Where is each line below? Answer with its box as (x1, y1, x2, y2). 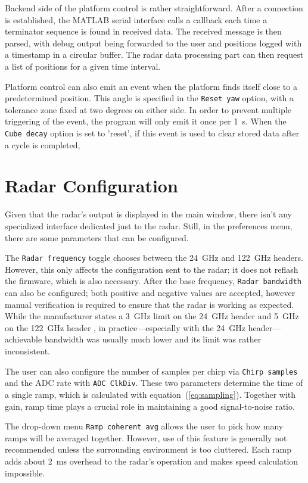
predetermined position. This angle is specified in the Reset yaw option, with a (5, 92, 294, 104)
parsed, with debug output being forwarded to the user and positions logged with (5, 36, 302, 49)
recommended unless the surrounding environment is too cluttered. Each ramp (5, 443, 292, 456)
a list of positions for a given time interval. (5, 60, 161, 72)
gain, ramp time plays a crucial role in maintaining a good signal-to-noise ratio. (5, 400, 295, 412)
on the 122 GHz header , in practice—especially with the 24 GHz (5, 321, 246, 334)
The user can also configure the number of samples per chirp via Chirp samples (5, 364, 298, 377)
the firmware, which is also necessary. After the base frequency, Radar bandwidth (5, 275, 301, 287)
